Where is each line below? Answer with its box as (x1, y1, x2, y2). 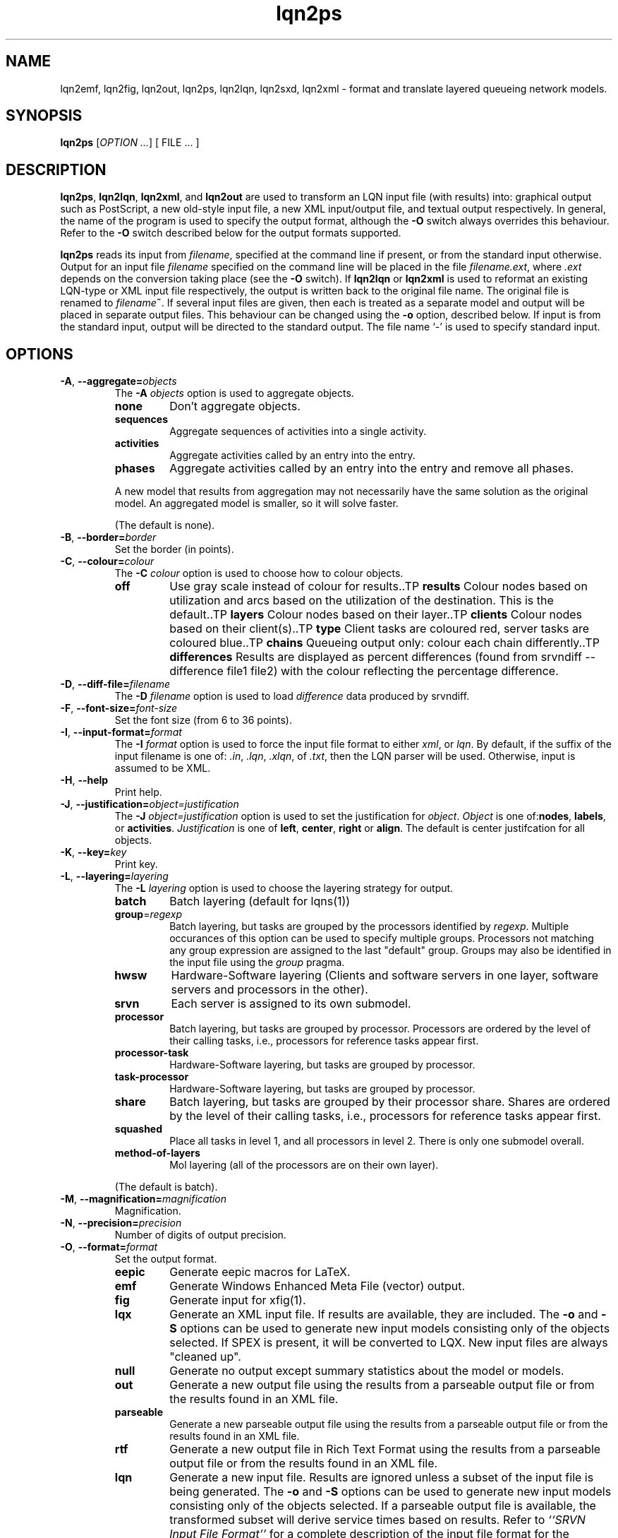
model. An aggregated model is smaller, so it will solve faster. (114, 497, 399, 510)
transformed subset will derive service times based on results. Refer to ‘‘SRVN (169, 1513, 586, 1527)
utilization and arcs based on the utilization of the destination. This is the (169, 593, 554, 608)
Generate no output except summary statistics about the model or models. (169, 1364, 564, 1378)
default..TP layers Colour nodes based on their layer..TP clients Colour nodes (169, 607, 583, 622)
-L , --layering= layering (60, 870, 169, 883)
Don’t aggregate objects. (169, 399, 301, 414)
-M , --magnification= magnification (60, 1193, 227, 1205)
